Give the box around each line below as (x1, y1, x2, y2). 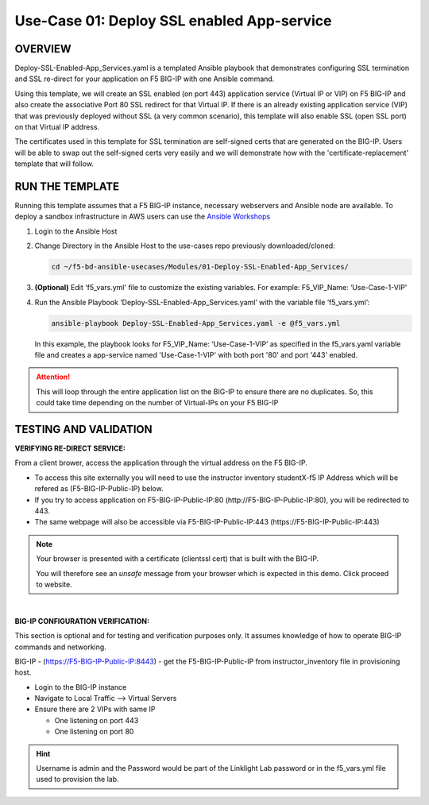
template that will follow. (14, 159, 95, 168)
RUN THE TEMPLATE (14, 180, 119, 193)
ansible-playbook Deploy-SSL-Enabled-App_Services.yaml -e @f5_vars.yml (51, 319, 341, 327)
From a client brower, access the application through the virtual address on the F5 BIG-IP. (14, 458, 307, 468)
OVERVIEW (14, 42, 71, 56)
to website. (36, 579, 73, 589)
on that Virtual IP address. (14, 122, 100, 132)
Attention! (36, 372, 71, 381)
